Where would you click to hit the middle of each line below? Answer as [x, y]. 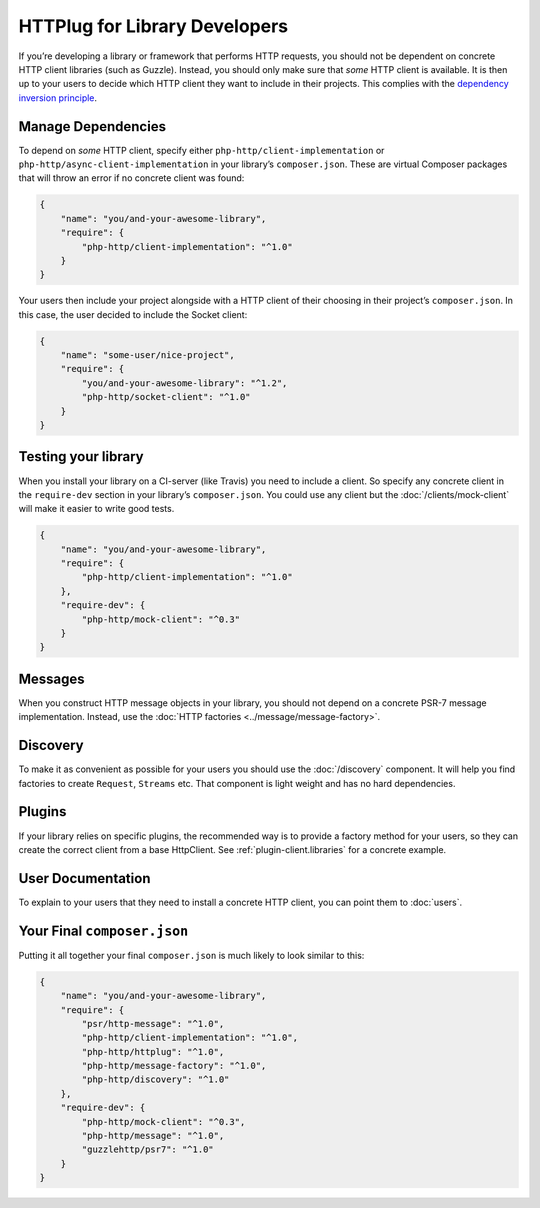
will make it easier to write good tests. [96, 509]
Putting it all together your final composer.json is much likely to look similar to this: [191, 955]
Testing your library [81, 456]
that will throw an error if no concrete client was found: [131, 178]
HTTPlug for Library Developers [153, 26]
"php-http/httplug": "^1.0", [153, 1051]
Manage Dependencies [92, 126]
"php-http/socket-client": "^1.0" [166, 397]
